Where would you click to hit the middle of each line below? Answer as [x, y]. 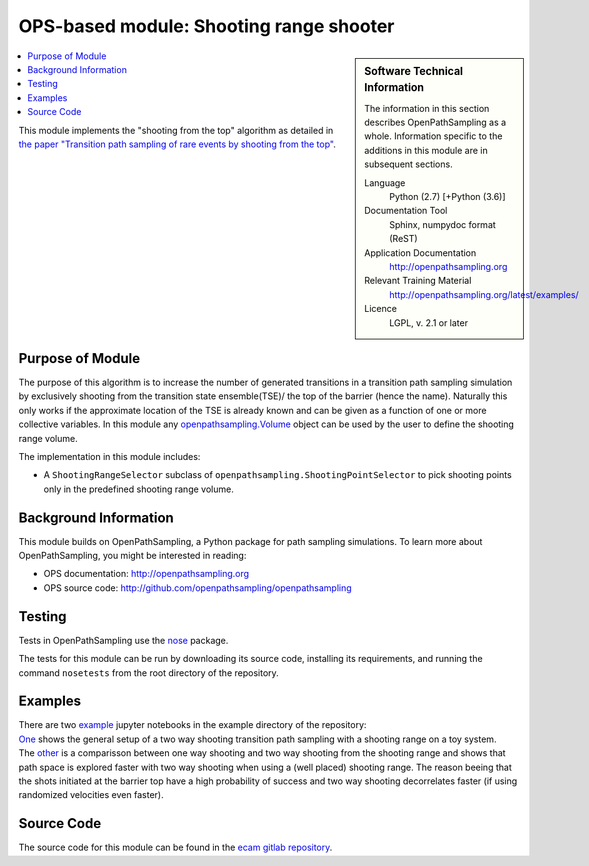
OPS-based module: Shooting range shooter [206, 26]
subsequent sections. [409, 164]
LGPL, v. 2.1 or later [429, 322]
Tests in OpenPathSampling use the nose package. [123, 640]
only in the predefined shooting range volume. [138, 489]
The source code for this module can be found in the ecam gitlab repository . [175, 847]
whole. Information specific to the [433, 136]
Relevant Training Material [418, 281]
